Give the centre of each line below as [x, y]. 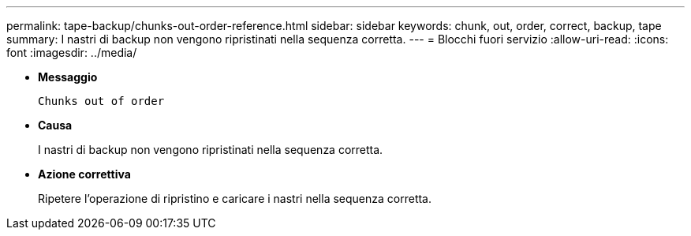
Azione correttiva [84, 174]
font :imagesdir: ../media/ [72, 52]
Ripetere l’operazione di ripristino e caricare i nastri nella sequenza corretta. [235, 199]
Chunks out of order [101, 101]
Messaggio [68, 77]
